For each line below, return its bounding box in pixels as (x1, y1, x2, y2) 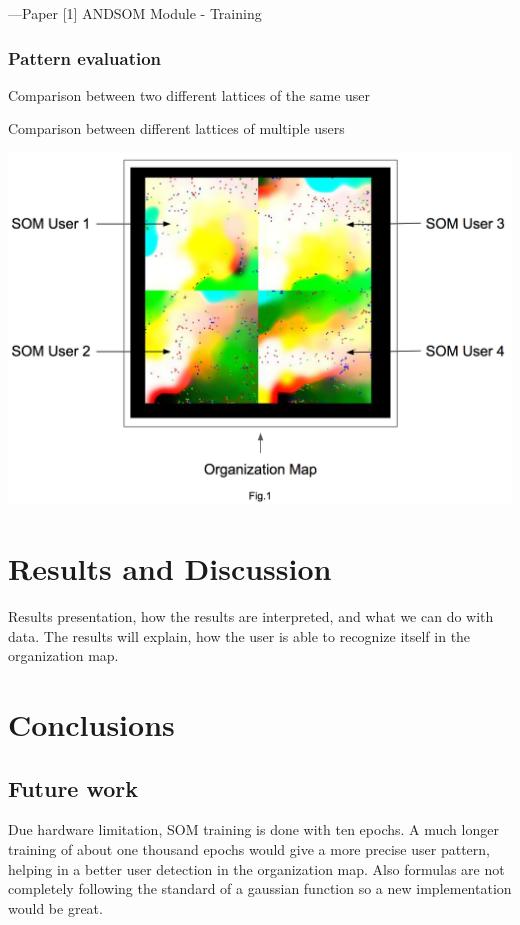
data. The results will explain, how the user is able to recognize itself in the (8, 625, 471, 646)
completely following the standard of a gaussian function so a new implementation (8, 878, 512, 899)
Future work (8, 772, 139, 803)
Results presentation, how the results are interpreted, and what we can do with (8, 606, 494, 627)
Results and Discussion (8, 548, 332, 589)
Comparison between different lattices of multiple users (8, 118, 345, 139)
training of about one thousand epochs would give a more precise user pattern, (8, 839, 490, 860)
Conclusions (8, 704, 175, 745)
